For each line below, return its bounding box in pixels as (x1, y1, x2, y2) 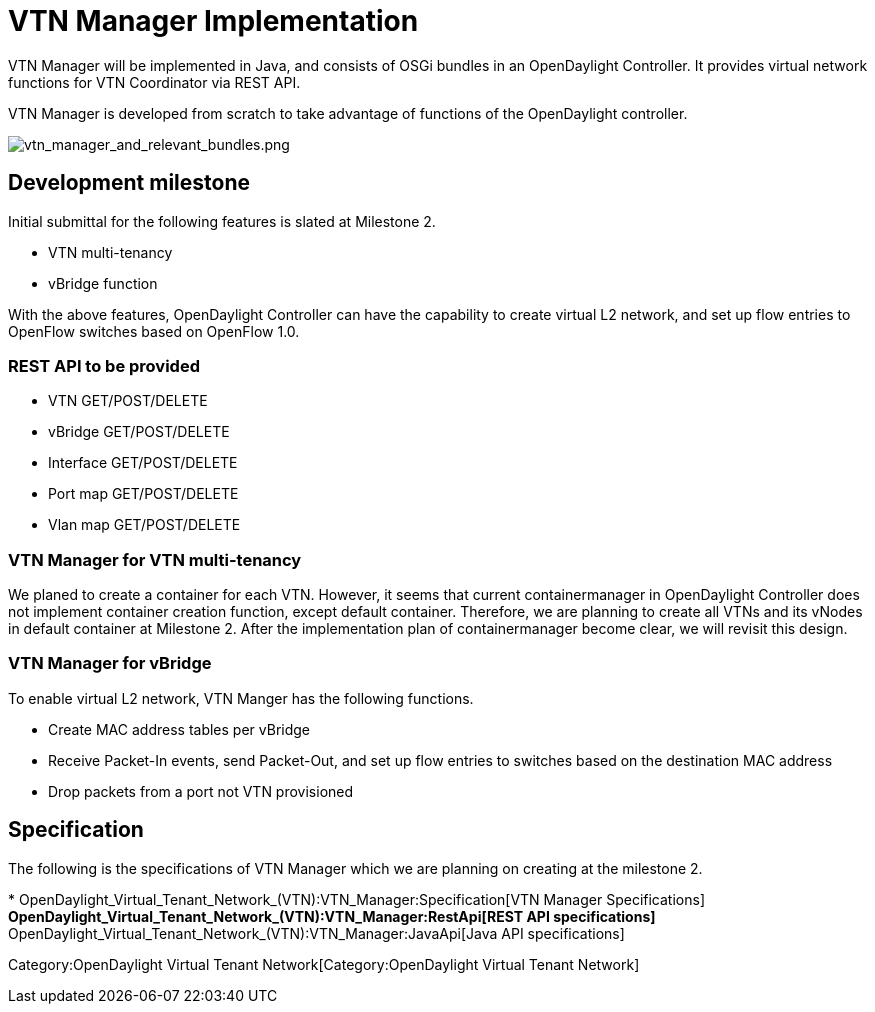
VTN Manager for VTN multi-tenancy (8, 549, 302, 570)
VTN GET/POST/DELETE (48, 392, 208, 410)
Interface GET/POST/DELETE (48, 454, 238, 472)
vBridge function (48, 274, 158, 292)
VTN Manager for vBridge (8, 653, 212, 674)
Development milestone (8, 170, 251, 196)
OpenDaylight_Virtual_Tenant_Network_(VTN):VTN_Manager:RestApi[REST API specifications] (8, 907, 656, 925)
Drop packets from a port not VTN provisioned (48, 782, 354, 800)
